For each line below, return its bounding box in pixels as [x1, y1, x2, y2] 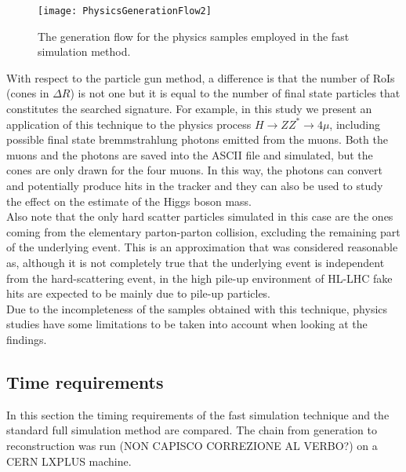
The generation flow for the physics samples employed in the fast [38, 27, 350, 44]
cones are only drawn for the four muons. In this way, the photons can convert [6, 162, 383, 178]
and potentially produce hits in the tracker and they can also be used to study [6, 177, 383, 193]
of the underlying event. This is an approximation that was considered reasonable [6, 239, 398, 255]
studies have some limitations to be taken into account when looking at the [6, 316, 368, 332]
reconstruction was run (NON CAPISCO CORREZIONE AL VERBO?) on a [6, 437, 378, 453]
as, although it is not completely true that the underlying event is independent [6, 254, 385, 270]
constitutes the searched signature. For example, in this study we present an [6, 101, 372, 117]
